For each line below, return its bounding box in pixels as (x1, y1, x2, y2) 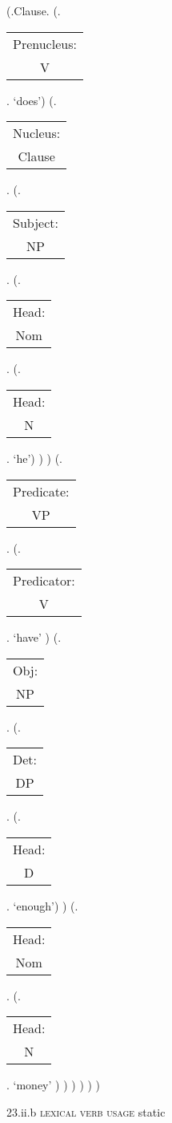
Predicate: (13, 481, 70, 501)
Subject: (13, 213, 58, 232)
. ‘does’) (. (6, 91, 57, 108)
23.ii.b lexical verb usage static (6, 1103, 166, 1120)
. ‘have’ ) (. (6, 629, 62, 646)
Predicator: (13, 571, 75, 590)
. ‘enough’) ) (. (6, 897, 78, 914)
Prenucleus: (13, 34, 77, 53)
